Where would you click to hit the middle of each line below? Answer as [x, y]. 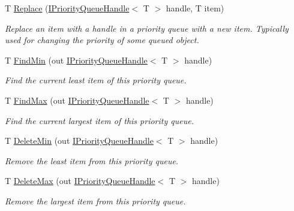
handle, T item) [195, 8]
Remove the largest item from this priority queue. [95, 201]
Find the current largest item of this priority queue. [99, 120]
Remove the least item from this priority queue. [92, 160]
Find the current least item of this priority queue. [96, 80]
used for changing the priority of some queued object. [102, 40]
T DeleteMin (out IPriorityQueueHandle [79, 141]
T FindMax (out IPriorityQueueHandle [77, 100]
